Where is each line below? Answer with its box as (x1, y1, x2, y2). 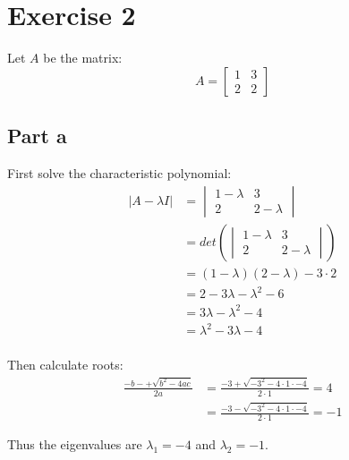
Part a (7, 122, 67, 149)
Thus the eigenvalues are (7, 435, 142, 454)
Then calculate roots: (7, 355, 123, 374)
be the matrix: (43, 48, 123, 67)
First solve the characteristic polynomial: (7, 163, 232, 182)
